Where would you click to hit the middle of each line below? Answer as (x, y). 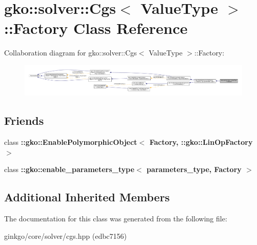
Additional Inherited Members (87, 197)
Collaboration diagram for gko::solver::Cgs (71, 53)
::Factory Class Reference (96, 28)
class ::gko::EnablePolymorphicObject (71, 142)
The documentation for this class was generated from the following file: (116, 218)
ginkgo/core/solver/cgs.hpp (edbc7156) (66, 235)
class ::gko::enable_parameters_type (69, 169)
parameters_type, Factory (194, 169)
